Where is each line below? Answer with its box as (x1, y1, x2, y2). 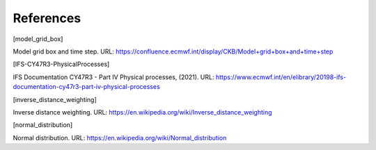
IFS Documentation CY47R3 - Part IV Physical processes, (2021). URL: (13, 73, 214, 81)
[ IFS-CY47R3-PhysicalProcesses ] (13, 60, 110, 69)
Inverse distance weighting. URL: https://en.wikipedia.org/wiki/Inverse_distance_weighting (13, 108, 272, 116)
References (13, 10, 81, 26)
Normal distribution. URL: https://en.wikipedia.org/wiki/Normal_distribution (13, 133, 227, 142)
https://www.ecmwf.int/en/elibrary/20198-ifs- (215, 73, 347, 81)
